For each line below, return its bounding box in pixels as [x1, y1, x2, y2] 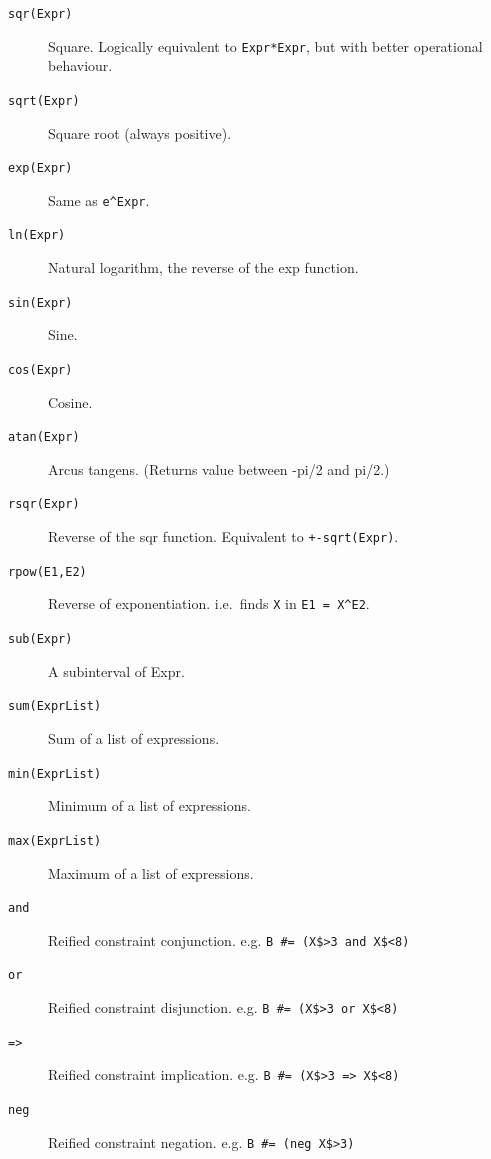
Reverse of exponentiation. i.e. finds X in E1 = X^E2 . [48, 593, 370, 614]
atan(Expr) [8, 430, 80, 445]
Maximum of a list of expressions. [48, 862, 254, 883]
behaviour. [48, 55, 113, 76]
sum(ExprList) [8, 699, 102, 714]
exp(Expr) [8, 161, 73, 176]
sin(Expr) [8, 295, 73, 310]
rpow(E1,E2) [8, 564, 87, 579]
